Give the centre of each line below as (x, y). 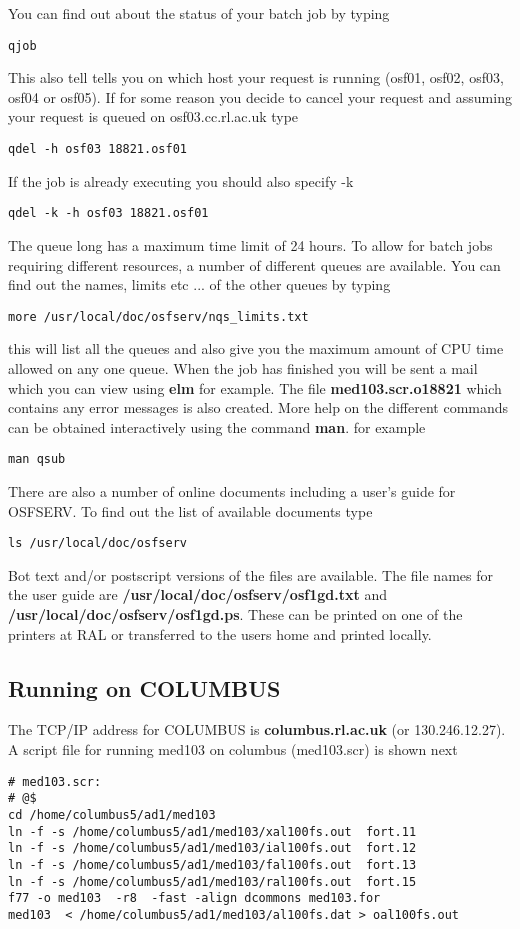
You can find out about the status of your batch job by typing (199, 13)
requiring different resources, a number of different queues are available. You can (254, 264)
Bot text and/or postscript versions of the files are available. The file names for (250, 574)
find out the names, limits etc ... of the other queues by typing (199, 284)
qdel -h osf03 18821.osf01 (97, 149)
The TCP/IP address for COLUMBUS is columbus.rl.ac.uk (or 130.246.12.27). (257, 729)
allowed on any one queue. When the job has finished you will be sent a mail (243, 367)
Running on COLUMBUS (144, 687)
